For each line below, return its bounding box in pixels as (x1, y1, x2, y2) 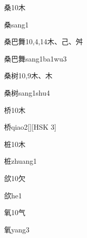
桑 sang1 (4, 19, 29, 29)
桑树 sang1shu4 (4, 87, 50, 98)
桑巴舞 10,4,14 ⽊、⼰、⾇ (4, 36, 83, 47)
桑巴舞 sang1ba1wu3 (4, 53, 67, 64)
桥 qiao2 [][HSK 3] (4, 122, 56, 132)
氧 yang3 (4, 224, 30, 234)
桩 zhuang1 (4, 156, 37, 166)
